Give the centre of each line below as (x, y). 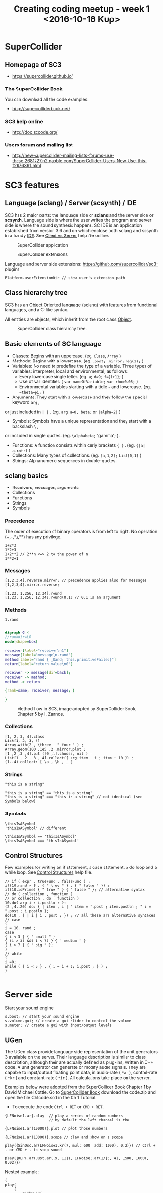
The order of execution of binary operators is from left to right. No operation (81, 531)
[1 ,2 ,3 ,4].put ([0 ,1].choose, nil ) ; (49, 754)
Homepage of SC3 (33, 64)
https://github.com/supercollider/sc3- (120, 264)
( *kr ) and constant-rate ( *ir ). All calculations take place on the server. (78, 1078)
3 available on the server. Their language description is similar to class (75, 1057)
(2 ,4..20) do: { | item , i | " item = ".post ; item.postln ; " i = (78, 907)
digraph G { (17, 633)
